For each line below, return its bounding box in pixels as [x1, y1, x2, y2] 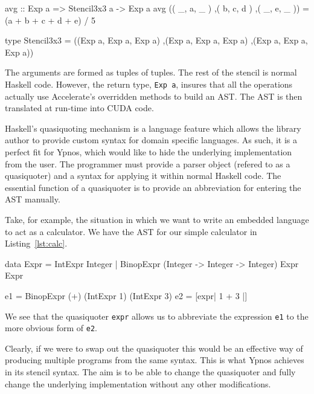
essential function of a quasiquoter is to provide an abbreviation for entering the [5, 181, 301, 193]
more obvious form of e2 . [5, 321, 97, 334]
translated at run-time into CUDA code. [5, 102, 154, 114]
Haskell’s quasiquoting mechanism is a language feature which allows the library [5, 121, 301, 134]
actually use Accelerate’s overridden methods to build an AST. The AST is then [5, 89, 303, 102]
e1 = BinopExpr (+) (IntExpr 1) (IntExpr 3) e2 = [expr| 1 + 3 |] [5, 289, 248, 302]
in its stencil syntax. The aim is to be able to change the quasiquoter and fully [5, 366, 296, 378]
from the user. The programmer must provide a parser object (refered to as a [5, 157, 290, 170]
